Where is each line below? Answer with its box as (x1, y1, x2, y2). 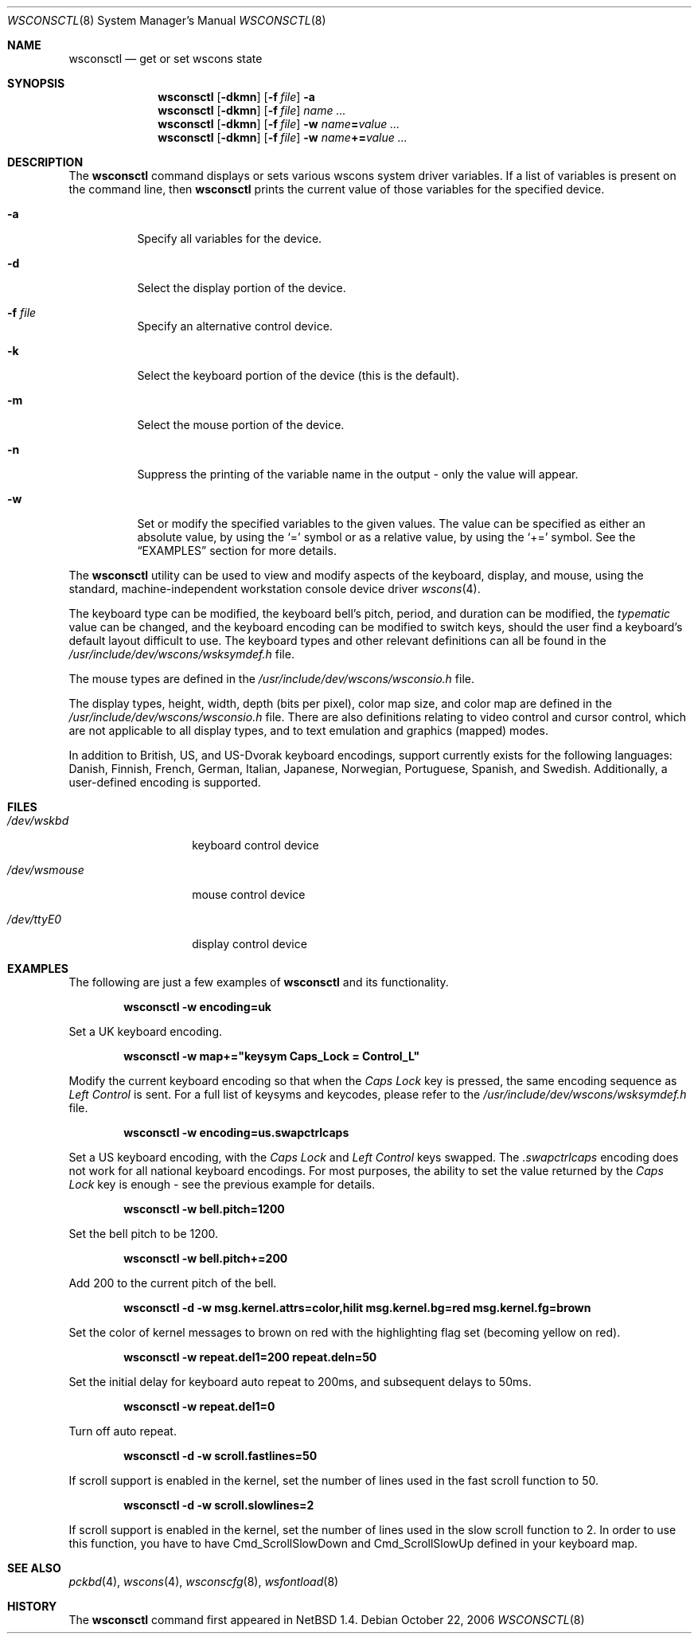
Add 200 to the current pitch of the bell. (68, 1276, 277, 1290)
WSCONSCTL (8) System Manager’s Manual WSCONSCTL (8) (7, 14, 326, 27)
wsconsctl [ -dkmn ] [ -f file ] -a (158, 90, 315, 103)
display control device (192, 937, 307, 951)
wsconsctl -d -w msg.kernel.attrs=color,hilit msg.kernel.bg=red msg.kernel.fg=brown (123, 1301, 591, 1314)
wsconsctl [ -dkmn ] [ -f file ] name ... (158, 103, 346, 117)
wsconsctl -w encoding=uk (123, 1000, 271, 1013)
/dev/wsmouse (7, 863, 84, 877)
